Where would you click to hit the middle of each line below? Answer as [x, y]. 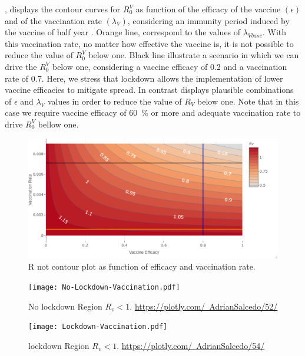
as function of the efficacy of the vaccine [208, 9]
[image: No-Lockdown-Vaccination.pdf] [104, 287]
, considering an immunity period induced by [208, 20]
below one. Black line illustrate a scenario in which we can [194, 55]
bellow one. [58, 124]
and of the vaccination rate [53, 20]
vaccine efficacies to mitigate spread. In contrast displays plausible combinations [149, 90]
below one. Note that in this [248, 101]
